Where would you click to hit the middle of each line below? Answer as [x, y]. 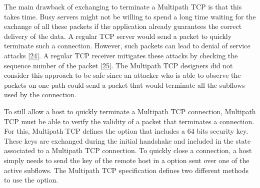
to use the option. [31, 180]
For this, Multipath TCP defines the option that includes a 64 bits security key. [126, 131]
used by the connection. [40, 94]
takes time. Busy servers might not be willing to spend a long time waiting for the [130, 16]
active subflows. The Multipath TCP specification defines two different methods [126, 170]
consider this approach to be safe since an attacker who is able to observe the [122, 75]
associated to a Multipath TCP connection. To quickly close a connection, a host [128, 150]
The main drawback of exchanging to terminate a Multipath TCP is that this [123, 6]
